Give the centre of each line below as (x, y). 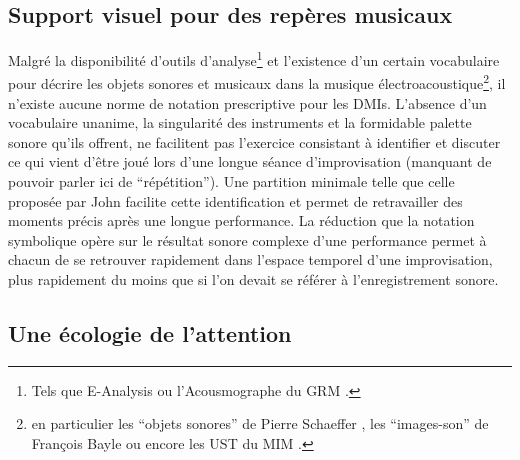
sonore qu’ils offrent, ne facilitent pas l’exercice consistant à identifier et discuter (254, 141)
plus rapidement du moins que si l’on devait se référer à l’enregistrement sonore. (253, 279)
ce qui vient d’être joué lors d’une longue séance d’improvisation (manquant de (250, 161)
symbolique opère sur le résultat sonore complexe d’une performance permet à (247, 239)
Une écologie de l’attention (150, 333)
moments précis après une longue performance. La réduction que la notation (241, 220)
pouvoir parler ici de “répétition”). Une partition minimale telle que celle (231, 181)
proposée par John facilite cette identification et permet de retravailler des (235, 200)
